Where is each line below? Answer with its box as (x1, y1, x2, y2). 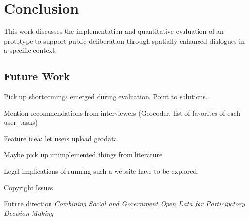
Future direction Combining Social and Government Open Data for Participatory (4, 198, 245, 208)
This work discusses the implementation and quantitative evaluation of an (4, 26, 224, 36)
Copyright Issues (4, 182, 53, 192)
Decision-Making (4, 207, 53, 218)
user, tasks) (4, 117, 38, 127)
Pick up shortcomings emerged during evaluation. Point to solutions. (4, 91, 208, 102)
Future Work (4, 69, 70, 84)
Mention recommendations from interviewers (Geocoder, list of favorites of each (4, 107, 241, 118)
